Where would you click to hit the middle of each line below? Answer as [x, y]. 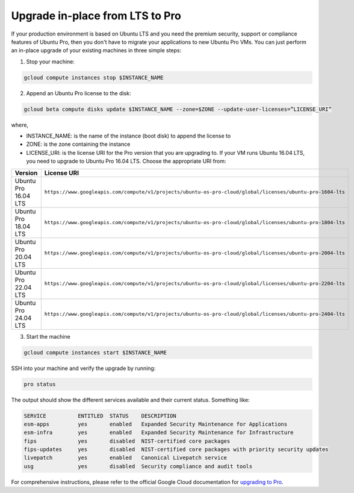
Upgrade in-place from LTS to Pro [96, 16]
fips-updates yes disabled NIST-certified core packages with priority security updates [176, 450]
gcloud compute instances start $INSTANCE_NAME [95, 352]
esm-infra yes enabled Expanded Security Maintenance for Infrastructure [159, 433]
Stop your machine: [51, 61]
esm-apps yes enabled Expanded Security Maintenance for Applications [156, 424]
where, [20, 125]
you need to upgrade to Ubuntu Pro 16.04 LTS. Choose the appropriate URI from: [126, 161]
